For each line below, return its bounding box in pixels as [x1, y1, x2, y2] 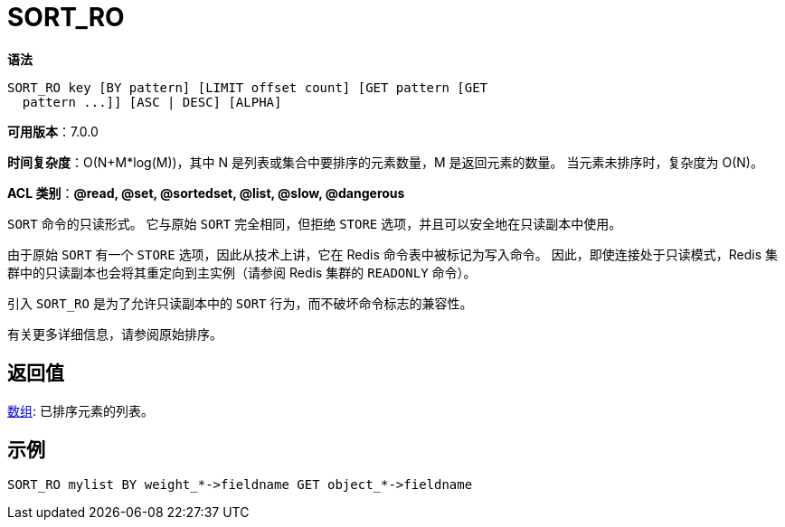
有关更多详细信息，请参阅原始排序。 [7, 325, 222, 342]
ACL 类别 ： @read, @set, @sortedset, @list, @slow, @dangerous [7, 184, 405, 201]
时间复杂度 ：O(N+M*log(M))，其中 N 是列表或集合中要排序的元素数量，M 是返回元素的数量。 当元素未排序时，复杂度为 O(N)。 [7, 154, 763, 170]
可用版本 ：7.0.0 [7, 123, 99, 139]
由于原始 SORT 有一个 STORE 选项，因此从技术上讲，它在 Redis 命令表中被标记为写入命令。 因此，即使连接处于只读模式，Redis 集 [7, 246, 779, 262]
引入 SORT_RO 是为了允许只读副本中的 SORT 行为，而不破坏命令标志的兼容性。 [7, 295, 473, 311]
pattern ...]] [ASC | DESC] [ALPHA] [22, 94, 282, 109]
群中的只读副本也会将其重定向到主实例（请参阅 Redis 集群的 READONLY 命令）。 [7, 264, 477, 280]
